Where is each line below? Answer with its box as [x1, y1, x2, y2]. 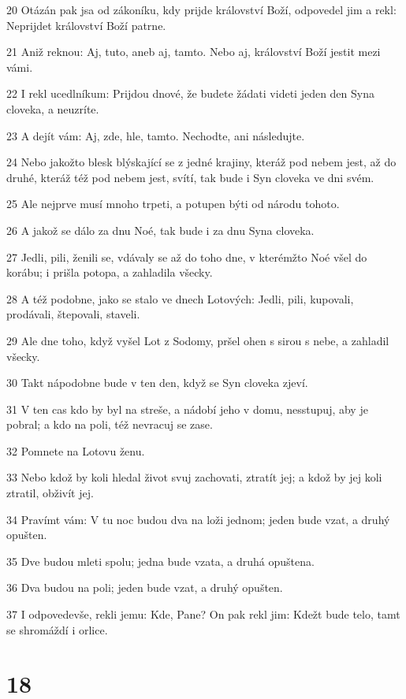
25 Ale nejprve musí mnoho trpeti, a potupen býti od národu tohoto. [6, 195, 340, 212]
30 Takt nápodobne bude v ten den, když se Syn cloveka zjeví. [6, 374, 308, 391]
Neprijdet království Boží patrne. [6, 17, 166, 33]
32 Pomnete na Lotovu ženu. [6, 442, 145, 459]
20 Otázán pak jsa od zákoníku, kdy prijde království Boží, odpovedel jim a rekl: [6, 2, 397, 17]
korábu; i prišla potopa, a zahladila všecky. [6, 264, 213, 281]
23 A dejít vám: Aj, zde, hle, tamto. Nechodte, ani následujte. [6, 127, 305, 143]
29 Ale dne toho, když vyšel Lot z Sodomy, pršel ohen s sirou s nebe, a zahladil [6, 332, 389, 348]
